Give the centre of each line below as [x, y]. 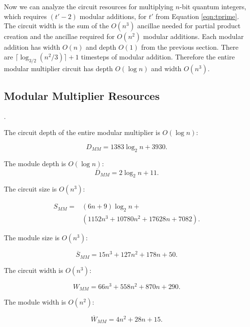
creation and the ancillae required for [59, 36]
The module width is [35, 302]
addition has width [32, 47]
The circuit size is [30, 189]
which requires [26, 16]
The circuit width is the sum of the [57, 26]
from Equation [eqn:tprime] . [197, 16]
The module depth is [35, 163]
